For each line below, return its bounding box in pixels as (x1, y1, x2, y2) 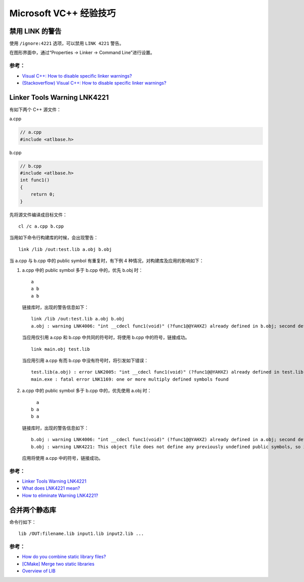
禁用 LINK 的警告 (9, 27, 62, 35)
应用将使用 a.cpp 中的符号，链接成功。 (22, 455, 103, 461)
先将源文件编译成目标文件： (9, 211, 67, 217)
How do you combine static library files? (22, 554, 106, 560)
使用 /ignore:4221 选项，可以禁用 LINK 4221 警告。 (9, 41, 124, 47)
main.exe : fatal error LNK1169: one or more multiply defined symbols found (31, 376, 229, 382)
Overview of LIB (22, 568, 56, 574)
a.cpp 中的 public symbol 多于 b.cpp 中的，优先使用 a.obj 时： (22, 388, 152, 394)
